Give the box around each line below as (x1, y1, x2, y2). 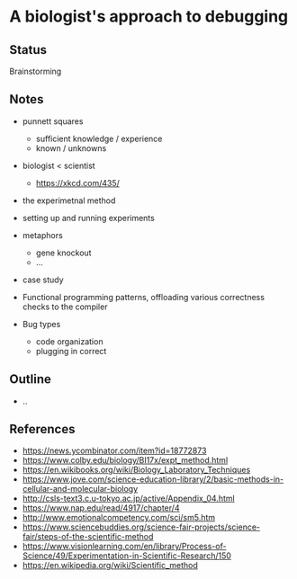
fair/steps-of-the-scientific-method (22, 531, 154, 542)
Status (9, 42, 48, 58)
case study (22, 274, 65, 285)
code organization (35, 335, 103, 347)
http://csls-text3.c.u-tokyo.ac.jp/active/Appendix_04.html (22, 493, 236, 504)
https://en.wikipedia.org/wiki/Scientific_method (22, 560, 198, 571)
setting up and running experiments (22, 212, 155, 223)
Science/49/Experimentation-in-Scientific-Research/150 (22, 550, 232, 561)
